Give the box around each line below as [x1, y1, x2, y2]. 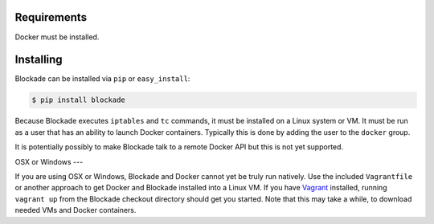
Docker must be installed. [14, 32, 100, 42]
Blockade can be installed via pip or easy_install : [14, 74, 190, 83]
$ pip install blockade [31, 96, 126, 104]
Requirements [14, 10, 88, 24]
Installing [14, 53, 63, 67]
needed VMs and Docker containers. [14, 206, 137, 215]
